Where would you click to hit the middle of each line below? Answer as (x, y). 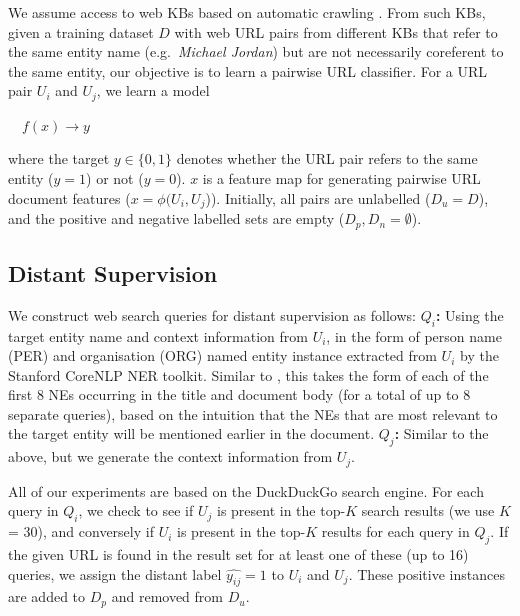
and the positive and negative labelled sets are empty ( (176, 218)
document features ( (69, 197)
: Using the (469, 314)
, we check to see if (136, 510)
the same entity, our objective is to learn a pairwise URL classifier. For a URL (248, 70)
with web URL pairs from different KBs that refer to (336, 31)
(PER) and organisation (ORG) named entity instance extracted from (222, 355)
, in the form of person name (414, 335)
